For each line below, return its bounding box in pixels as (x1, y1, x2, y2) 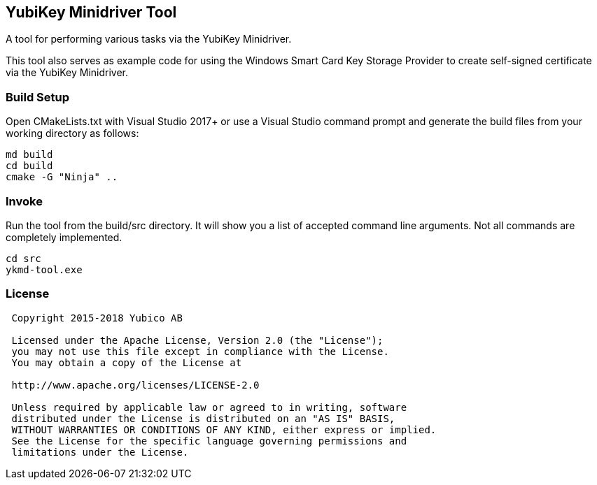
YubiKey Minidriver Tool (6, 3, 177, 21)
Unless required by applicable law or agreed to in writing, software (11, 401, 407, 413)
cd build (6, 160, 53, 172)
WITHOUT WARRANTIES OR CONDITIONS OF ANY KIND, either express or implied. (11, 424, 437, 435)
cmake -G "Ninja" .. (6, 171, 118, 183)
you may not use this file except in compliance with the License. (11, 345, 389, 357)
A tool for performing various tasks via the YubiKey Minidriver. (6, 33, 292, 45)
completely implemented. (6, 231, 122, 243)
